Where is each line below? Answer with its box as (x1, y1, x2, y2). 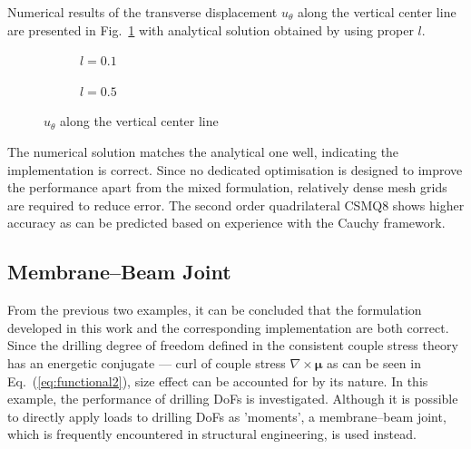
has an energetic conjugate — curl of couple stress (7, 353, 286, 372)
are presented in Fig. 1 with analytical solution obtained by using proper (7, 20, 414, 39)
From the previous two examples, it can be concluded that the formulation (7, 300, 422, 319)
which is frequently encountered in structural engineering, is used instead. (7, 425, 417, 444)
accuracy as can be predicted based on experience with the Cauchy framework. (7, 213, 446, 232)
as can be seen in (327, 353, 421, 372)
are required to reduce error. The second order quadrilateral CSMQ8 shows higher (7, 195, 465, 214)
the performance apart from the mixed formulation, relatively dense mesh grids (7, 178, 447, 197)
